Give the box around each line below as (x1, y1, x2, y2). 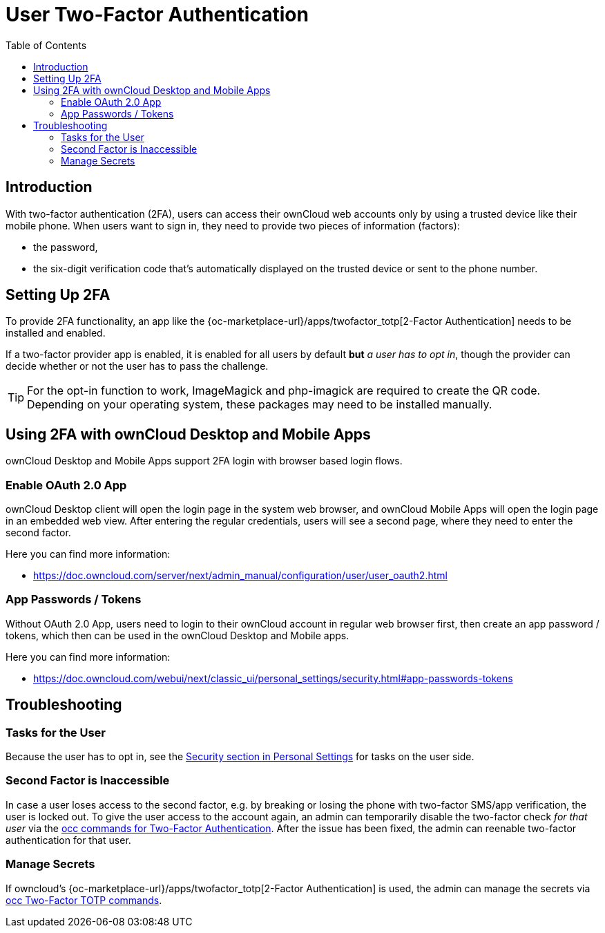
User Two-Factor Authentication (6, 3, 309, 26)
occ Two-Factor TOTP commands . (6, 894, 162, 906)
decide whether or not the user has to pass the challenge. (6, 360, 269, 373)
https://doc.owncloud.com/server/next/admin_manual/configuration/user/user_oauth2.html (33, 569, 448, 582)
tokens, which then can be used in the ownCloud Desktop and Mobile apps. (6, 629, 349, 641)
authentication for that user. (6, 833, 131, 846)
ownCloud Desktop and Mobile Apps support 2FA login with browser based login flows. (6, 455, 403, 467)
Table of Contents (6, 39, 87, 51)
